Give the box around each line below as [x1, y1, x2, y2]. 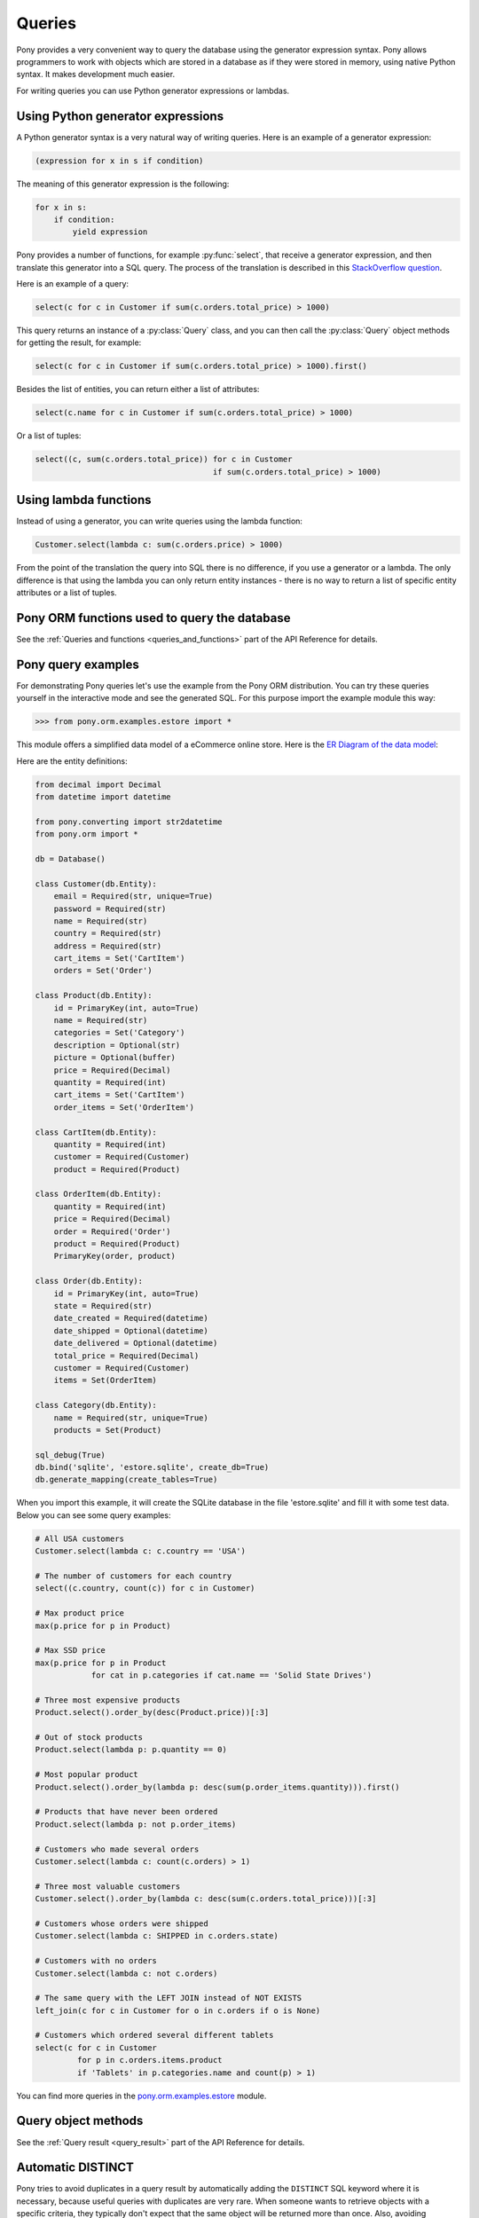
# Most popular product [35, 1770, 139, 1780]
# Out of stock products [35, 1733, 144, 1742]
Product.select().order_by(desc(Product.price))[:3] [35, 1708, 270, 1718]
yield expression [72, 227, 148, 237]
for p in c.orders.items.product [76, 2055, 223, 2065]
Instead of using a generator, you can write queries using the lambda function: [16, 515, 303, 527]
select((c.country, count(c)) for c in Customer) [35, 1584, 255, 1593]
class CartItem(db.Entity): [35, 1127, 157, 1137]
